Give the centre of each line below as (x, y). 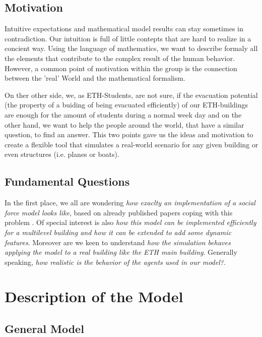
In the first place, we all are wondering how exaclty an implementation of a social (130, 203)
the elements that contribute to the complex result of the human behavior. (120, 58)
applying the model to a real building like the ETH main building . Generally (121, 252)
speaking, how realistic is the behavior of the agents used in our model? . (115, 262)
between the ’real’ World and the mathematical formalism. (95, 78)
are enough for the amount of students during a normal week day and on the (123, 114)
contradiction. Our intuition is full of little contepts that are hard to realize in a (128, 38)
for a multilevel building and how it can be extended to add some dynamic (118, 232)
